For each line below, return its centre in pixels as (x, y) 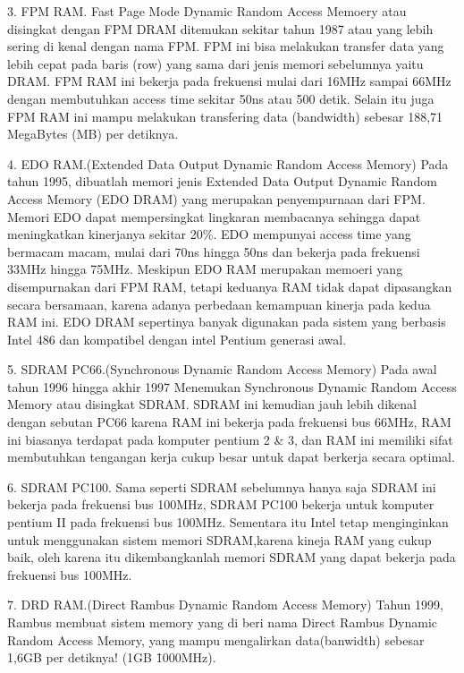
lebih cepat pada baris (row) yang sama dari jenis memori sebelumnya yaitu (215, 63)
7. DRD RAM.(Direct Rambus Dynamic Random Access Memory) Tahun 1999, (225, 605)
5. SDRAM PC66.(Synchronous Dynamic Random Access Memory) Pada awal (222, 369)
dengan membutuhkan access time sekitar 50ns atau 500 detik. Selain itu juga (221, 98)
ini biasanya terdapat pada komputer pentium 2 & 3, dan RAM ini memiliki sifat (230, 439)
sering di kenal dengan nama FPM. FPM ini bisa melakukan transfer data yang (226, 46)
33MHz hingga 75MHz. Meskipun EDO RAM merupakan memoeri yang (205, 269)
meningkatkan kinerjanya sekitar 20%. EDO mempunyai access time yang (209, 234)
